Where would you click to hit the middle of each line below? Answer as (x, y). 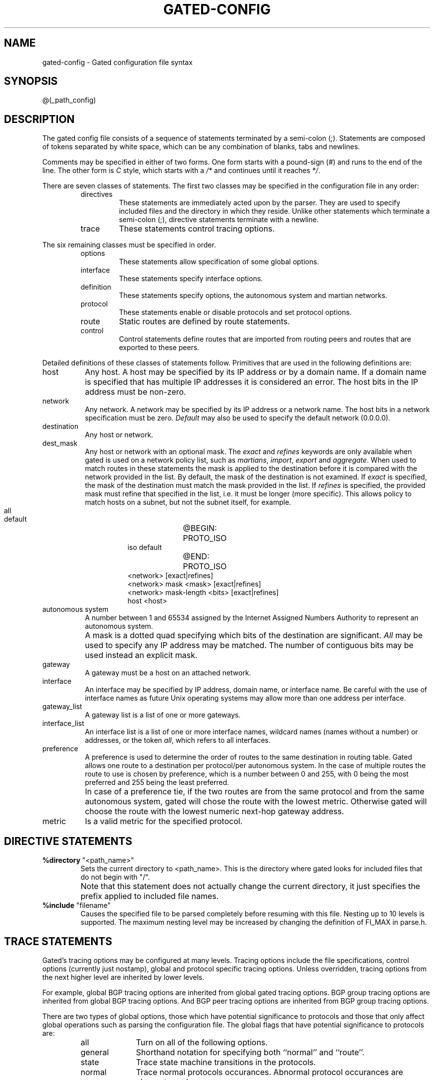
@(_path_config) (69, 100)
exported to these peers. (159, 348)
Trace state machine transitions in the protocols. (226, 1062)
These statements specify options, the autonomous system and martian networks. (253, 296)
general (95, 1052)
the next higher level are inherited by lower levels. (123, 977)
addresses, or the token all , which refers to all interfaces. (178, 740)
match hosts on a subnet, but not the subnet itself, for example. (188, 502)
